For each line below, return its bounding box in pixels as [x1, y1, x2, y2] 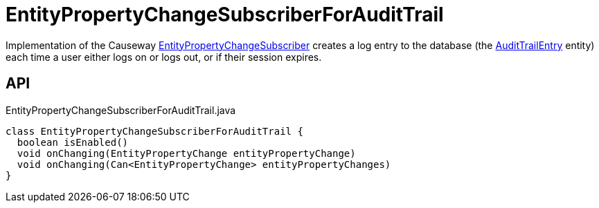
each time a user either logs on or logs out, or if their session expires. [6, 50, 322, 63]
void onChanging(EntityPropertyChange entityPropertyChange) [17, 147, 356, 159]
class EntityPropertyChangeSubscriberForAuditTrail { [6, 125, 303, 137]
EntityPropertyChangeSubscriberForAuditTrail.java [6, 104, 236, 116]
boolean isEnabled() [17, 136, 129, 148]
